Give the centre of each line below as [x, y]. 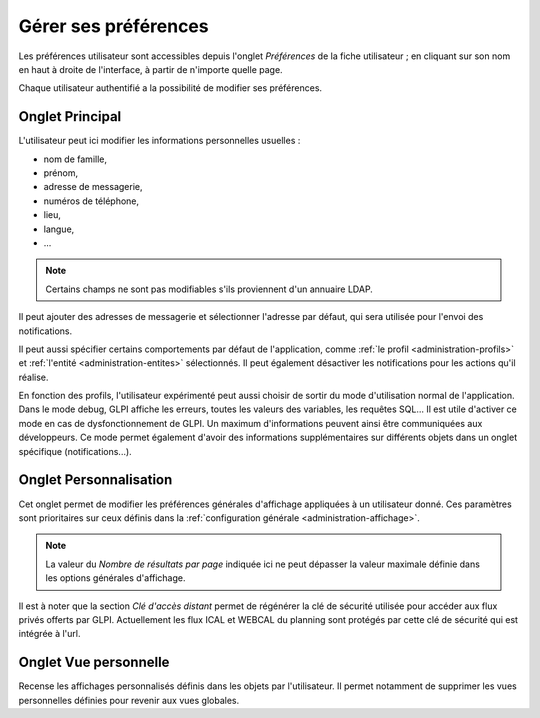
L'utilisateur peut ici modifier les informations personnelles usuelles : [159, 141]
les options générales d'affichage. [115, 578]
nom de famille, [75, 159]
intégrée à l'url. [49, 634]
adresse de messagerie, [93, 187]
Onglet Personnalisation [95, 480]
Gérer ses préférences [113, 26]
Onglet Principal [70, 116]
